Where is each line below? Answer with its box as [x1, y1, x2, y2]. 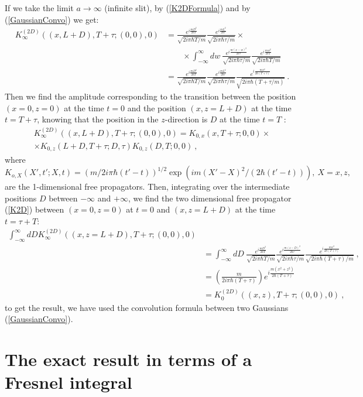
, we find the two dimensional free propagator [128, 191, 292, 204]
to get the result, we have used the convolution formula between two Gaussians [5, 301, 289, 313]
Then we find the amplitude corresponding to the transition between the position [5, 90, 296, 102]
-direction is [165, 113, 208, 125]
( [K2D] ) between [5, 203, 64, 215]
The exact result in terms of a [5, 347, 252, 371]
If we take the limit [5, 2, 74, 13]
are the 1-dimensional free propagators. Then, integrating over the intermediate [5, 180, 290, 193]
